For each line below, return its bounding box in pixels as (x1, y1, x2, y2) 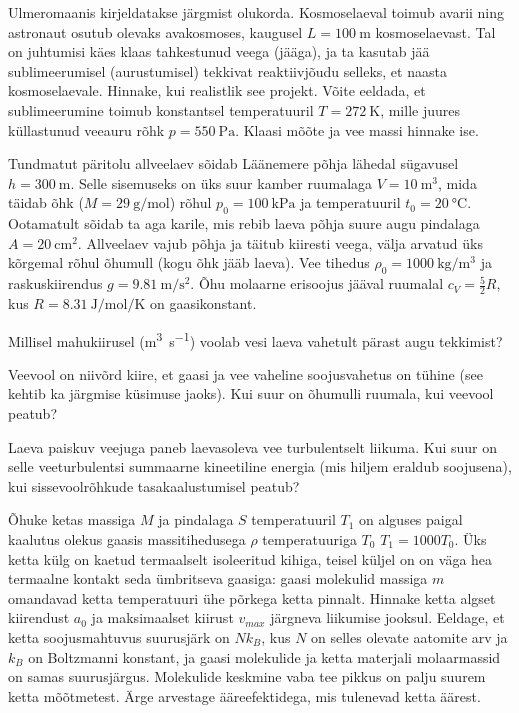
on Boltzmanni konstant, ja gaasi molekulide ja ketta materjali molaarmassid (28, 646, 501, 667)
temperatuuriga (262, 528, 357, 549)
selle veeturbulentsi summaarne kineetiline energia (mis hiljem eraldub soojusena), (8, 456, 512, 477)
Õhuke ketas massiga (8, 509, 136, 530)
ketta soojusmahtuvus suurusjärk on (8, 626, 230, 647)
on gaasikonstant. (149, 292, 257, 313)
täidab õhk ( (8, 192, 84, 213)
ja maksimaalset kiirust (91, 607, 234, 628)
